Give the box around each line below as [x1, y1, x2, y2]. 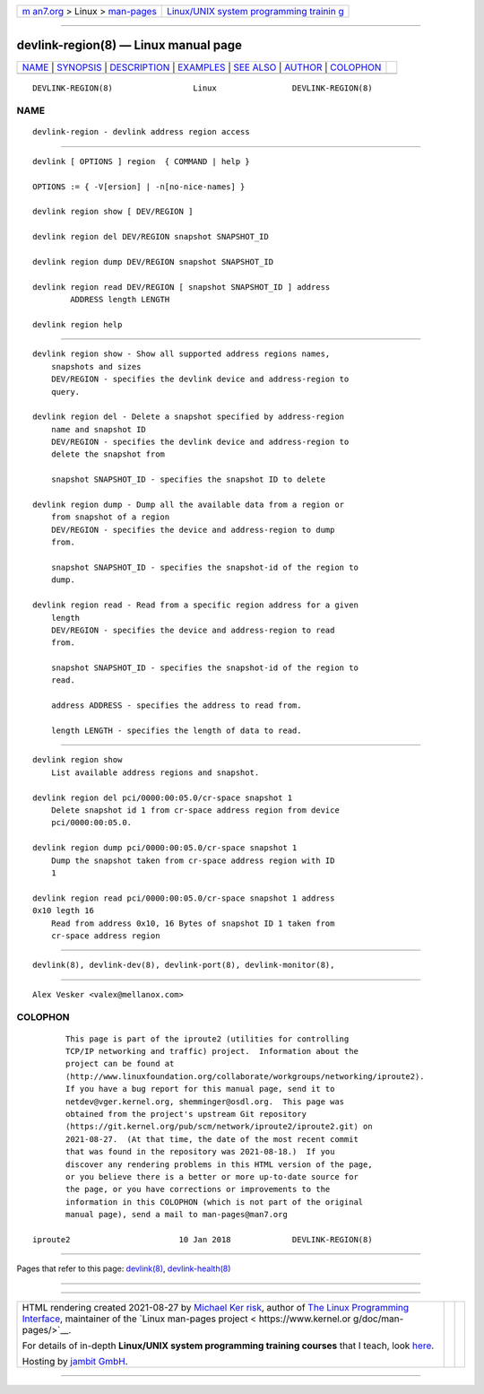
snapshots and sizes [50, 362, 142, 371]
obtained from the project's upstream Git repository [65, 1109, 307, 1119]
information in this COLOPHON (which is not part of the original [65, 1197, 364, 1207]
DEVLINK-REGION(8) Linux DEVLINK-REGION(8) [32, 83, 373, 93]
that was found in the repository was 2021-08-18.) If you [65, 1146, 335, 1157]
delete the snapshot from [50, 449, 166, 459]
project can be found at [65, 1059, 175, 1069]
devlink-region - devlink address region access [32, 126, 250, 137]
